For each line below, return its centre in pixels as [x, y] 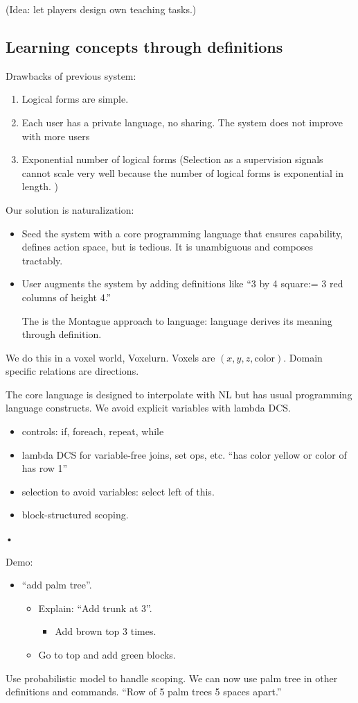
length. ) [40, 186]
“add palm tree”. [57, 585]
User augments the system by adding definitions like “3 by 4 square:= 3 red [182, 283]
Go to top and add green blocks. [107, 655]
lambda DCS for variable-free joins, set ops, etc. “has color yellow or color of [184, 454]
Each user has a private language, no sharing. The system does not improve [182, 122]
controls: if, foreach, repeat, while [93, 431]
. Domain [303, 357]
